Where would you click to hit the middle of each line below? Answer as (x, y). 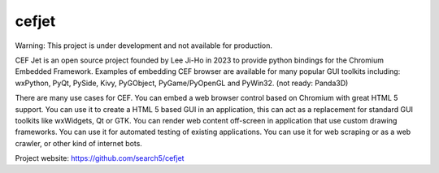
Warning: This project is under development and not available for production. (143, 45)
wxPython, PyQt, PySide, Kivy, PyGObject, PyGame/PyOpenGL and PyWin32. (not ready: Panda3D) (182, 83)
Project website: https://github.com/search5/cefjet (100, 158)
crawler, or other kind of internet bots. (78, 143)
